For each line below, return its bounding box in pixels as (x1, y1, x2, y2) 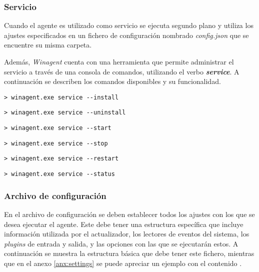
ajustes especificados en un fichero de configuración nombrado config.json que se (4, 29, 249, 40)
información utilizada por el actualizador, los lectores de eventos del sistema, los (4, 228, 249, 239)
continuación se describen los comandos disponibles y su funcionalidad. (4, 76, 221, 86)
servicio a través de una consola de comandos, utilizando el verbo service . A (4, 66, 239, 76)
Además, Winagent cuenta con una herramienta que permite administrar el (4, 56, 234, 66)
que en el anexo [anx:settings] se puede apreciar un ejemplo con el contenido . (4, 257, 242, 268)
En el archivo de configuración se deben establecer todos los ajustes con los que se (4, 208, 255, 219)
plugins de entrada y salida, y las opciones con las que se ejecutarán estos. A (4, 238, 238, 248)
